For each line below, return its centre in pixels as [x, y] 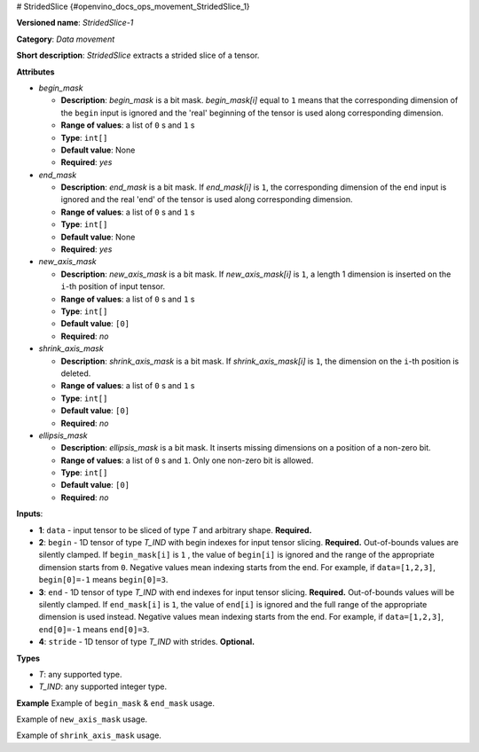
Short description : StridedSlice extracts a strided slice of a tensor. [138, 55]
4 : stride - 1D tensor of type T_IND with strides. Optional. [147, 642]
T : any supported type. [81, 674]
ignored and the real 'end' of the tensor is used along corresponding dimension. [207, 200]
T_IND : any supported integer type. [103, 686]
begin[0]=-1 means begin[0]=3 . [103, 580]
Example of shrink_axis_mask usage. [89, 735]
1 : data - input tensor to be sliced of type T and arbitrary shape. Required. [175, 530]
